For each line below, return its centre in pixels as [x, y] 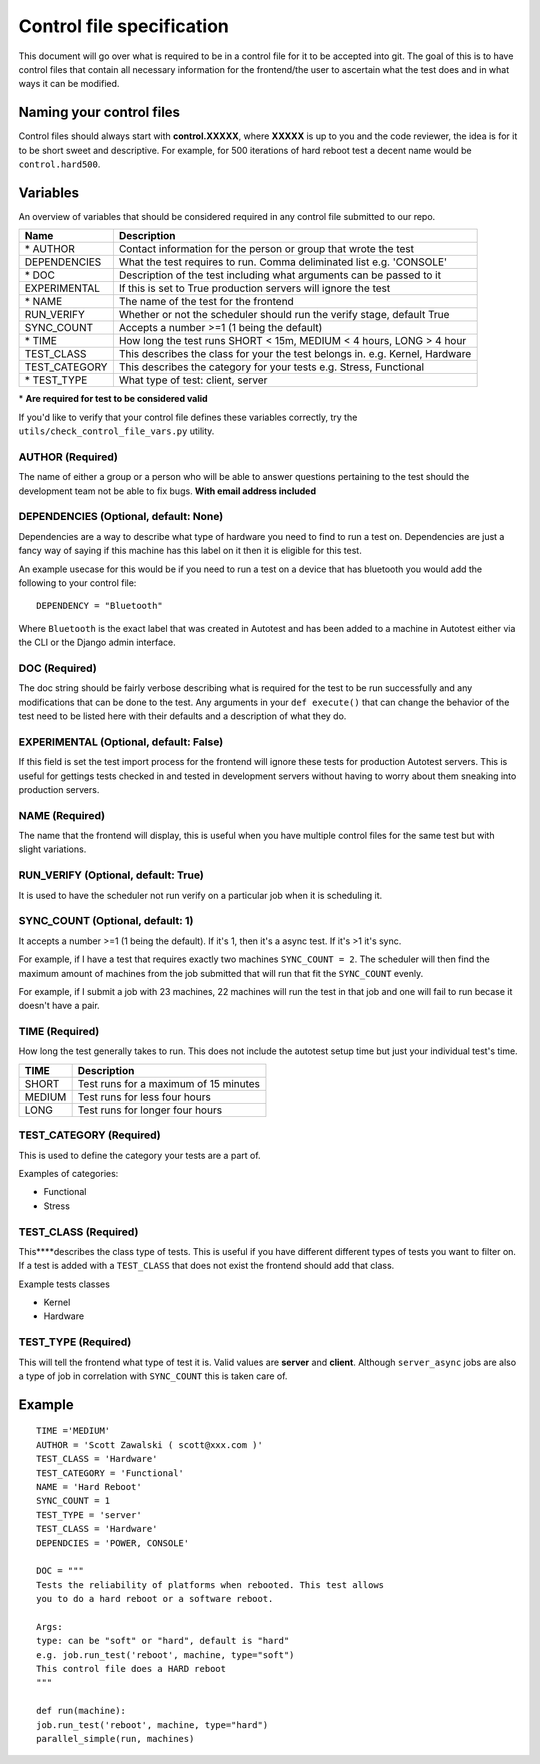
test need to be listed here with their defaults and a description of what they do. [182, 716]
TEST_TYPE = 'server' [89, 1514]
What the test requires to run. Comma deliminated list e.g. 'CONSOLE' [283, 262]
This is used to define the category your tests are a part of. [139, 1155]
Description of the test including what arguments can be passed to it [280, 275]
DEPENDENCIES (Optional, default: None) [121, 517]
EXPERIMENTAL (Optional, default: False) [121, 742]
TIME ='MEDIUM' [73, 1431]
